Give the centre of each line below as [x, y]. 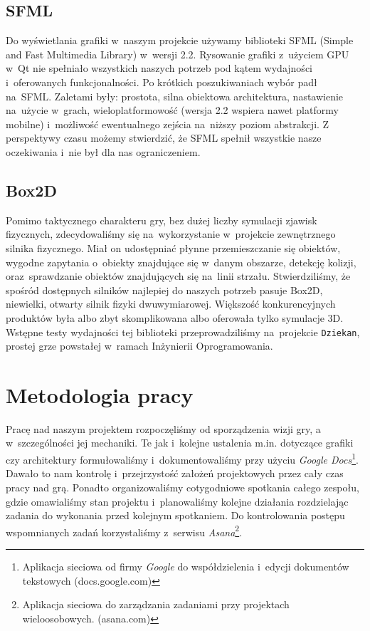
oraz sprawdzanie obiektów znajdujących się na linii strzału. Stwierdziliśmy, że [178, 276]
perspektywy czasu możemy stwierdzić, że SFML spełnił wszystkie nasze [164, 138]
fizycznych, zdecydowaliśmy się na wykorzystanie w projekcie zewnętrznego [171, 234]
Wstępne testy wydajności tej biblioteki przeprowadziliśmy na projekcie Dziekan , [183, 332]
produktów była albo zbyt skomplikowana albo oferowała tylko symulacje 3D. [175, 317]
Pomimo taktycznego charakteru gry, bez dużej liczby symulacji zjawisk [162, 220]
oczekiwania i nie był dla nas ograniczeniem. [103, 151]
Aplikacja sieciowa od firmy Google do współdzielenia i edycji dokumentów [186, 566]
